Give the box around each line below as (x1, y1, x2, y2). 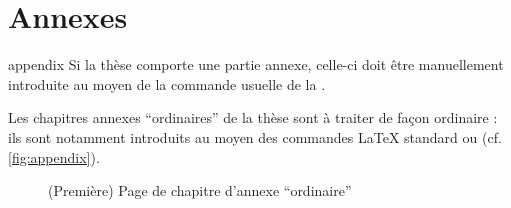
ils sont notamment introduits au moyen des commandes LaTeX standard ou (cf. (8, 126, 502, 147)
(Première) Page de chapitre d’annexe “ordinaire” (48, 180, 352, 201)
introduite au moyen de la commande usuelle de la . (8, 73, 326, 94)
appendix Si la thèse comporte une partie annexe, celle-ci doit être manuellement (8, 54, 504, 75)
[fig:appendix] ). (8, 146, 100, 167)
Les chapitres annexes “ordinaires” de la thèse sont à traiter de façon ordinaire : (8, 107, 498, 128)
